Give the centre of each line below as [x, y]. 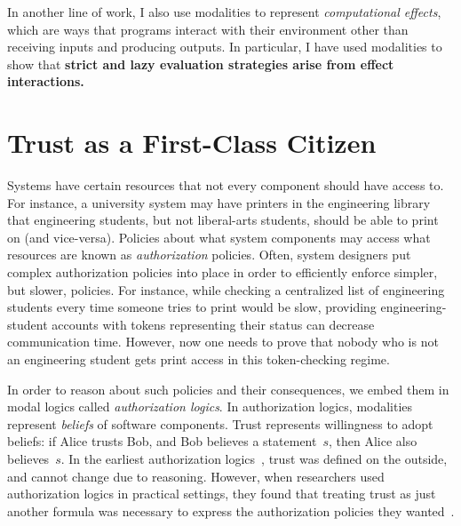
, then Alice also [373, 441]
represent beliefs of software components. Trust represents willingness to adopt [220, 423]
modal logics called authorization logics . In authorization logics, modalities [210, 406]
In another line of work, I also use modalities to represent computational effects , [224, 12]
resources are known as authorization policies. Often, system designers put [209, 255]
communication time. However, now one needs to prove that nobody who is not [223, 342]
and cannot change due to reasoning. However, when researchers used [196, 476]
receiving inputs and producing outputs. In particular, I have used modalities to [225, 47]
